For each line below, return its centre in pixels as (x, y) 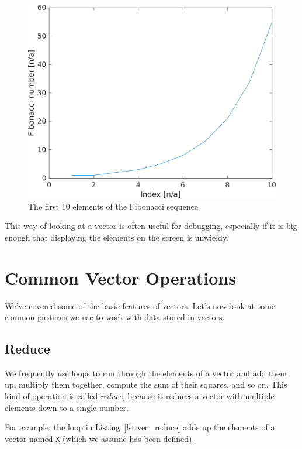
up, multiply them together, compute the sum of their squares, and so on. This (146, 384)
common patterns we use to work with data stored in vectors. (115, 317)
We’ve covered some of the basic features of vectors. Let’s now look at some (140, 305)
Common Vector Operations (120, 277)
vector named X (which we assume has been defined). (100, 438)
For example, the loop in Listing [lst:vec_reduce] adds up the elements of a (140, 427)
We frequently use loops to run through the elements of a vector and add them (146, 373)
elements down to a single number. (67, 407)
